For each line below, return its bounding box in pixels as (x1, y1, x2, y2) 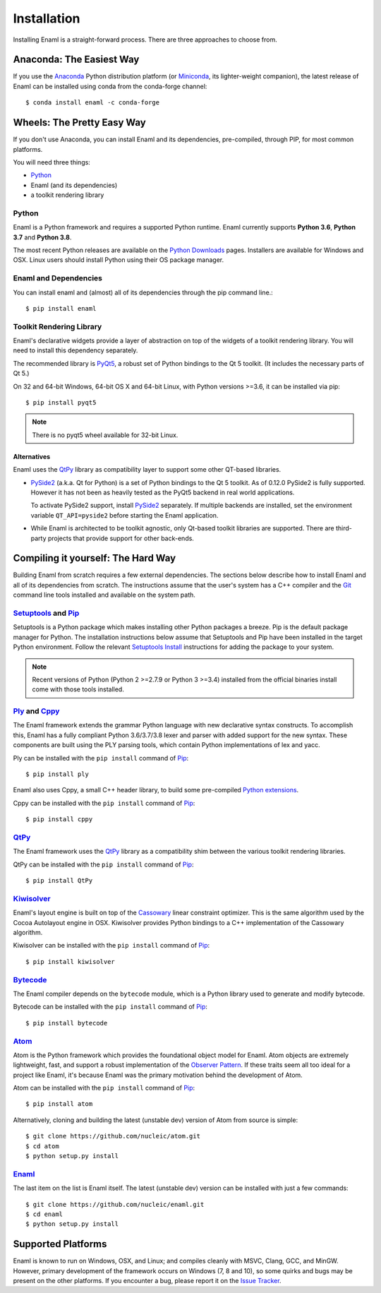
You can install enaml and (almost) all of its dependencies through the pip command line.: (13, 288, 273, 297)
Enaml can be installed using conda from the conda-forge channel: (13, 82, 207, 90)
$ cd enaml (25, 1210, 64, 1218)
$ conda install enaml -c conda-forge (25, 99, 160, 107)
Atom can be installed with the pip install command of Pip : (13, 1084, 195, 1092)
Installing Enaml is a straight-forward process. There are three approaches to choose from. (13, 35, 278, 44)
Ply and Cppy (13, 706, 60, 716)
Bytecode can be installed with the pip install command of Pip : (13, 1003, 208, 1011)
